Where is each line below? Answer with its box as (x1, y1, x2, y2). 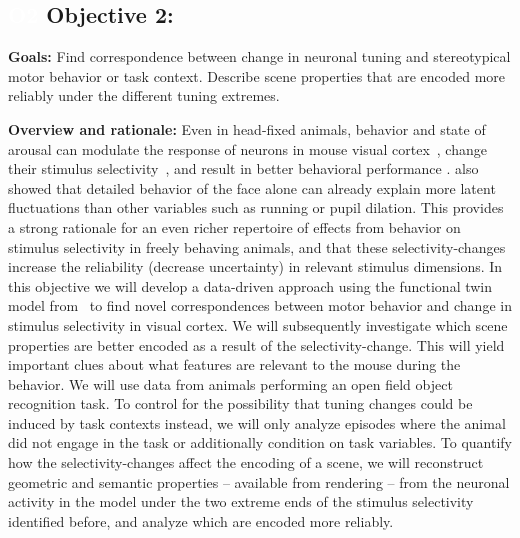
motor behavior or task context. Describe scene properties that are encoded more (8, 65, 505, 86)
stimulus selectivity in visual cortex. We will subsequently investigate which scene (8, 314, 508, 335)
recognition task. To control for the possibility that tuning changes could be (8, 393, 473, 414)
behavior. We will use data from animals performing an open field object (8, 373, 453, 394)
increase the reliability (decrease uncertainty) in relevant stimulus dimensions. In (8, 256, 503, 277)
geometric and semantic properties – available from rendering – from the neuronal (8, 471, 510, 492)
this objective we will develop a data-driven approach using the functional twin (8, 275, 493, 296)
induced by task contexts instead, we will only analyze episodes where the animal (8, 412, 506, 433)
